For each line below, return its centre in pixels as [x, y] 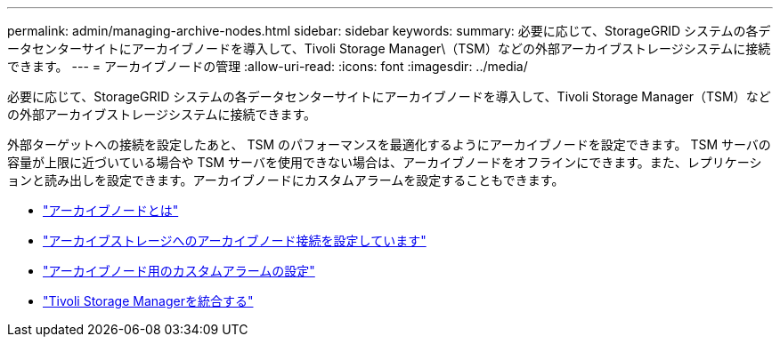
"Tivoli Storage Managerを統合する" [148, 301]
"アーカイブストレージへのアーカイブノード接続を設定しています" [235, 240]
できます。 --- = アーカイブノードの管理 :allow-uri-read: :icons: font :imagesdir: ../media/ [268, 66]
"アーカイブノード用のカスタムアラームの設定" [179, 271]
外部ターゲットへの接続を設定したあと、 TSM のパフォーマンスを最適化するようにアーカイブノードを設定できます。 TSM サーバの [389, 144]
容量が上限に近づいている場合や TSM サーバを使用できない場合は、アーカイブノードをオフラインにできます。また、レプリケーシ [385, 162]
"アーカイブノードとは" [111, 210]
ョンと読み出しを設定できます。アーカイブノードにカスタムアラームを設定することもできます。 [286, 180]
